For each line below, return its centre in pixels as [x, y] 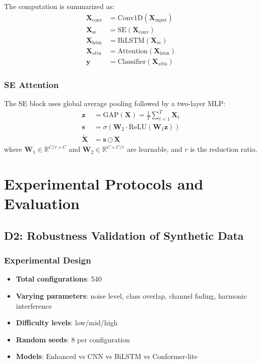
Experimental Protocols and [104, 183]
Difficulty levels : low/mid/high [67, 323]
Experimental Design [48, 260]
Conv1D [130, 18]
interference [34, 305]
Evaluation [42, 203]
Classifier [132, 62]
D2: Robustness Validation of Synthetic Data [124, 235]
